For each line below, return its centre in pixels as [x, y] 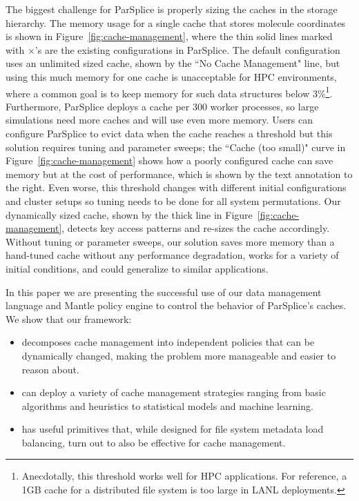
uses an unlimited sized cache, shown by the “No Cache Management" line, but [173, 63]
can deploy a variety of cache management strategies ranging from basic [174, 392]
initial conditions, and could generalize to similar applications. [137, 268]
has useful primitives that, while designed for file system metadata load [173, 429]
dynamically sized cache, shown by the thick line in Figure [129, 214]
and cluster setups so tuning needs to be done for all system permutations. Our [173, 200]
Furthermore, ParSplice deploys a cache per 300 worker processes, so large [162, 106]
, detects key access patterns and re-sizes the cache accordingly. [196, 228]
